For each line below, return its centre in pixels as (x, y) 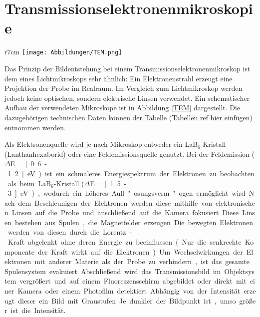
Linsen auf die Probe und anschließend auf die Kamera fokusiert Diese (125, 212)
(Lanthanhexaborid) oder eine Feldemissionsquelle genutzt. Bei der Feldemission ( (130, 154)
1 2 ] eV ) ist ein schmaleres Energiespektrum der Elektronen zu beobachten (131, 173)
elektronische (235, 202)
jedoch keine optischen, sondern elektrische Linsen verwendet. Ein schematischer (127, 98)
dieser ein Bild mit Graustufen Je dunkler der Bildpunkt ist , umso (127, 300)
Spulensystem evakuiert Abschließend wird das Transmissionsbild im (113, 271)
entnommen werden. (35, 127)
